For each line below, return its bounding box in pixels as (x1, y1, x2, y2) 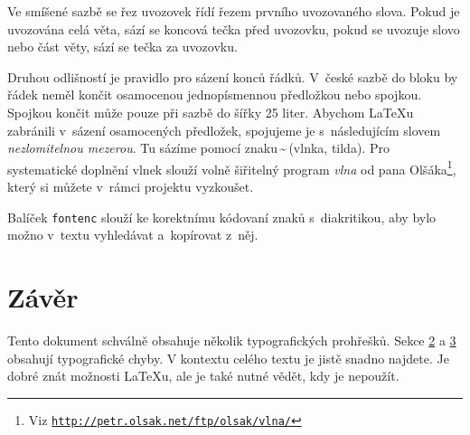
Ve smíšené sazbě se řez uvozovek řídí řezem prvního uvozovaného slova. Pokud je (7, 2, 460, 20)
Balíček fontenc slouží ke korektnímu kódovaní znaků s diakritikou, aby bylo (7, 207, 437, 226)
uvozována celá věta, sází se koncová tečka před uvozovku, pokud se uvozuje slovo (7, 19, 460, 38)
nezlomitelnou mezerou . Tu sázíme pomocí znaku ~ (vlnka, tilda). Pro (7, 138, 390, 157)
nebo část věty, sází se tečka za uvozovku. (7, 37, 238, 56)
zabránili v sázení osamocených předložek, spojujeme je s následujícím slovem (7, 120, 441, 139)
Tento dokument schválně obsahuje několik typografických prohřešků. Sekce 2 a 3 (7, 330, 456, 349)
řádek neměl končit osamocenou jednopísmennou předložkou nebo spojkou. (7, 85, 422, 104)
